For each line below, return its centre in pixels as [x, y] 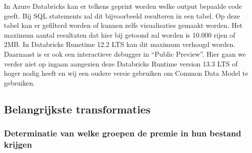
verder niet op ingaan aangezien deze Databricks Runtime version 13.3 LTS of [121, 63]
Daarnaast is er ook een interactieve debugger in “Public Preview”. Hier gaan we [125, 54]
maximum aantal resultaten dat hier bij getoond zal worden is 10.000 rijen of [120, 34]
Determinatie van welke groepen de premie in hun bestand [123, 133]
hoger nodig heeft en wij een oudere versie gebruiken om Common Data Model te [126, 73]
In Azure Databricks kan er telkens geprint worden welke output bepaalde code [123, 6]
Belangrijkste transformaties [77, 109]
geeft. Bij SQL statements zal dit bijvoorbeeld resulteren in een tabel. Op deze [122, 15]
